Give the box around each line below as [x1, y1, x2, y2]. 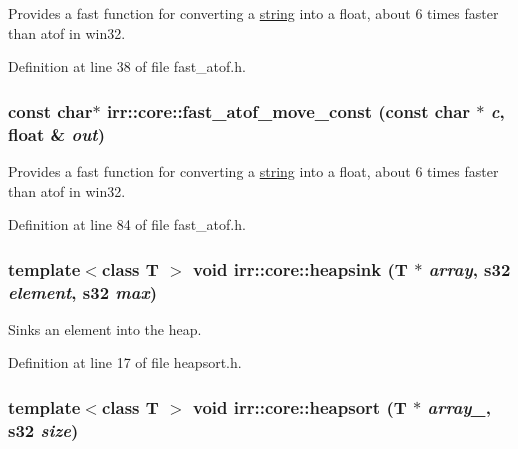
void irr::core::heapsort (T [193, 394, 407, 419]
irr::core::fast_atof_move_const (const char [106, 98, 471, 123]
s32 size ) [8, 417, 79, 442]
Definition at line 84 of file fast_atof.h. [8, 214, 246, 235]
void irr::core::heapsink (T [193, 256, 408, 281]
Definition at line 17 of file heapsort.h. [8, 352, 242, 373]
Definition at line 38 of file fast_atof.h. [8, 56, 246, 77]
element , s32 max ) [8, 279, 157, 304]
